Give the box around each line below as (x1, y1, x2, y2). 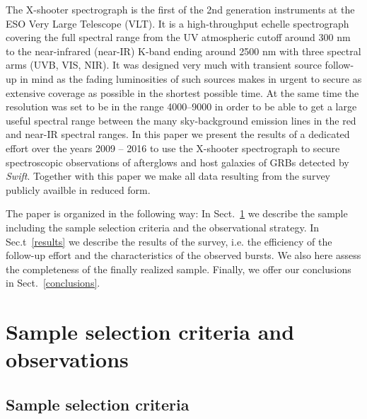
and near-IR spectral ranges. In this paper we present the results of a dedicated (6, 127, 350, 142)
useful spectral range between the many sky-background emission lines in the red (6, 113, 356, 127)
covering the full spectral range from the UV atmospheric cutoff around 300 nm (6, 30, 351, 45)
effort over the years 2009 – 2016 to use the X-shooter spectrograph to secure (6, 140, 340, 155)
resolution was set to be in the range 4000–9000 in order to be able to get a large (6, 99, 357, 114)
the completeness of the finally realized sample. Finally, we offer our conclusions (6, 261, 351, 276)
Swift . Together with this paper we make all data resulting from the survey (6, 168, 331, 183)
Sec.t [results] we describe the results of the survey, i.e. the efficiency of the (6, 234, 332, 248)
